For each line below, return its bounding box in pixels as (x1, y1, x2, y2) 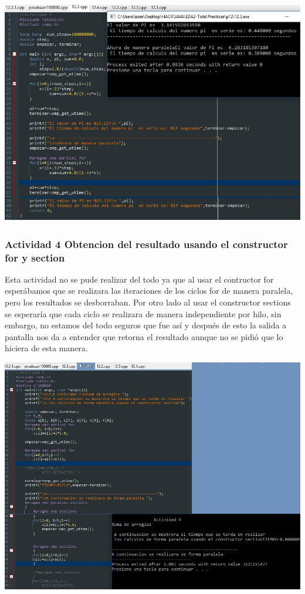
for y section (5, 250, 65, 264)
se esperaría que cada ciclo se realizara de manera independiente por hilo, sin (5, 307, 282, 320)
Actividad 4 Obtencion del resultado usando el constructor (5, 236, 288, 251)
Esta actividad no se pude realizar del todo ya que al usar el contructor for (5, 273, 274, 285)
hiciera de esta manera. (5, 342, 88, 354)
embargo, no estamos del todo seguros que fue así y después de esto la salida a (5, 319, 287, 331)
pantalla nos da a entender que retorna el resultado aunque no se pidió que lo (5, 330, 283, 342)
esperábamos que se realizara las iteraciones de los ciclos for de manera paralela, (5, 284, 293, 297)
